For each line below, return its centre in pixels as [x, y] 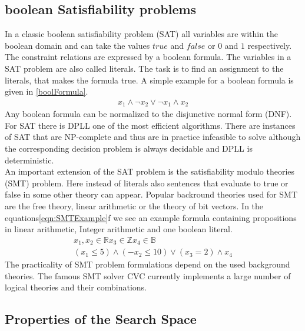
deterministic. [29, 160]
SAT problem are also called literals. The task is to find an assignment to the [144, 68]
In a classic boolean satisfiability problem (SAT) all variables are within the [142, 34]
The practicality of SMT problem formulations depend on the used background [147, 264]
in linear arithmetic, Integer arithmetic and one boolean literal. [119, 229]
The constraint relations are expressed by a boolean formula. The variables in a [148, 57]
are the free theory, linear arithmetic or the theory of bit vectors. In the [134, 206]
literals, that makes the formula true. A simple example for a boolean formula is [149, 80]
